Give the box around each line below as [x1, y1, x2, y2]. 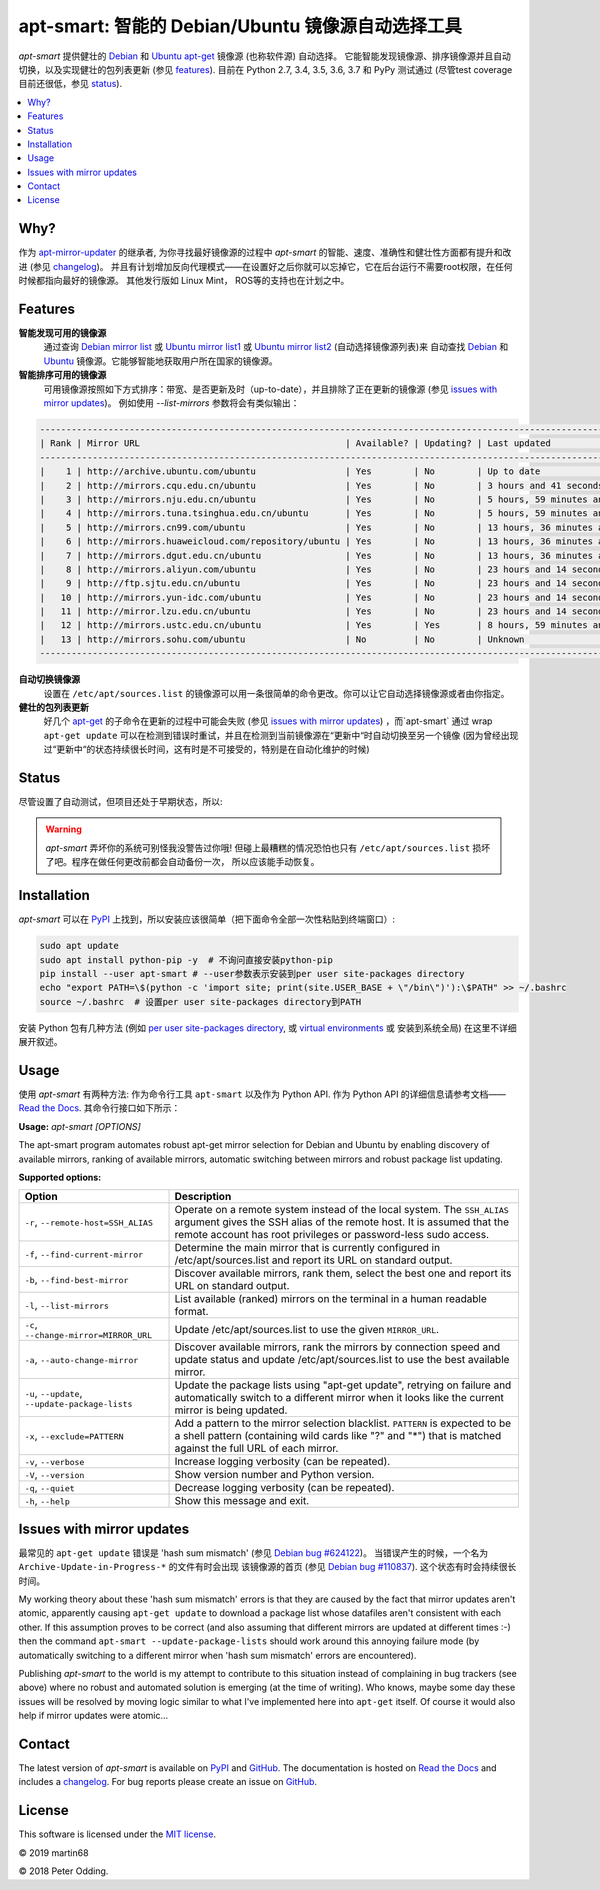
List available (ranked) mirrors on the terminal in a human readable [174, 1292, 487, 1306]
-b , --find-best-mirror [24, 1273, 129, 1287]
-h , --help [24, 1494, 70, 1508]
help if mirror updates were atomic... [18, 1710, 169, 1722]
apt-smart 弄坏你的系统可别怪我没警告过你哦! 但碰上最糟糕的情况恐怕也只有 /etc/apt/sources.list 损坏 [45, 841, 491, 854]
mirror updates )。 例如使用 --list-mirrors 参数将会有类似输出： [43, 397, 300, 409]
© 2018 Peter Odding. [18, 1865, 109, 1877]
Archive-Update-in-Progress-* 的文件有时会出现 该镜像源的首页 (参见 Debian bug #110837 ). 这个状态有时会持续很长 [18, 1561, 517, 1573]
